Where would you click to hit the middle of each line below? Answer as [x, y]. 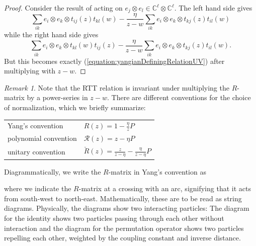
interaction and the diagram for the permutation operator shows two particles [124, 228]
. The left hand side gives [213, 8]
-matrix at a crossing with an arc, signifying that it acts [165, 188]
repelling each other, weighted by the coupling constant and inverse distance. [122, 238]
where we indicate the [38, 188]
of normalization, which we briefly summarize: [75, 107]
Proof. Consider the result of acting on [63, 8]
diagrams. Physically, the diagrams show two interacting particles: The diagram [127, 208]
